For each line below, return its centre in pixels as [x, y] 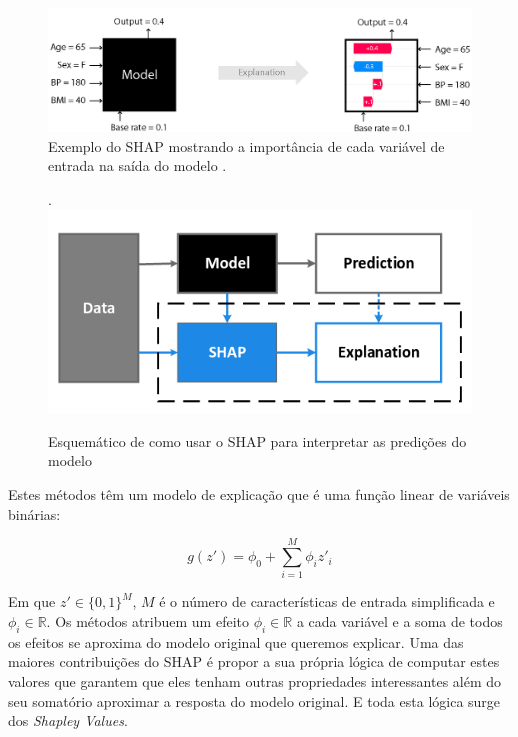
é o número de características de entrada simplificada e [327, 601]
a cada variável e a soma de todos [399, 620]
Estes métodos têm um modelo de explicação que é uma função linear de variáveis [259, 494]
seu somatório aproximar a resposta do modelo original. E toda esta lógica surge [254, 700]
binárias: [34, 513]
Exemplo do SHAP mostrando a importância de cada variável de [246, 145]
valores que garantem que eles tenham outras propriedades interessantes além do [255, 680]
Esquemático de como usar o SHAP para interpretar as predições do [257, 440]
